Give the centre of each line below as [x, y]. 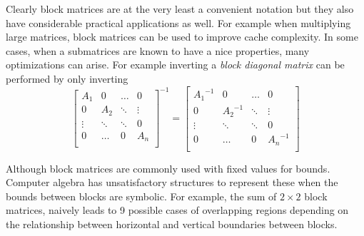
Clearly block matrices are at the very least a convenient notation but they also [180, 9]
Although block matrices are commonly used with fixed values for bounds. [168, 168]
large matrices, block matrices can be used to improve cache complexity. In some [182, 37]
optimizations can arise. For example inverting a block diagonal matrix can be [175, 65]
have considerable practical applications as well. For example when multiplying [178, 22]
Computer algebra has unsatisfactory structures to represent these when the [172, 182]
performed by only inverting [67, 78]
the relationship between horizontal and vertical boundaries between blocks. [172, 224]
